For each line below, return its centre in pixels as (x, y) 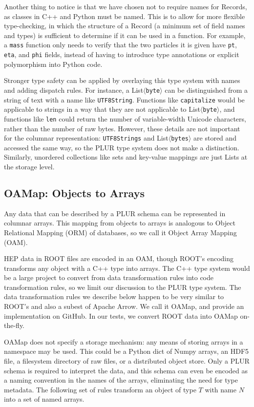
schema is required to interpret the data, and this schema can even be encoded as (126, 370)
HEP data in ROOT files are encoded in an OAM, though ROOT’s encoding (119, 258)
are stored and (215, 138)
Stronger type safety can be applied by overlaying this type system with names (122, 80)
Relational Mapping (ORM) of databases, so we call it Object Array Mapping (120, 232)
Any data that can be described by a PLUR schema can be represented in (115, 213)
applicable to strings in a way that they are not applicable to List (102, 109)
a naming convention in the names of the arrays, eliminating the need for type (121, 380)
